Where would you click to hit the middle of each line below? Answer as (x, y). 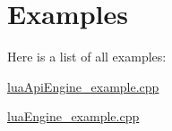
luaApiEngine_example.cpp (83, 86)
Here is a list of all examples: (87, 57)
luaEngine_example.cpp (73, 116)
